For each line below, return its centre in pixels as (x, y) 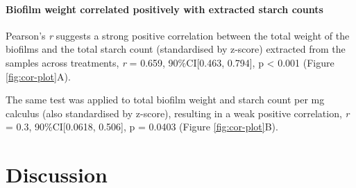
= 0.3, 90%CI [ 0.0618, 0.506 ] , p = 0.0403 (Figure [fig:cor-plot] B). (142, 127)
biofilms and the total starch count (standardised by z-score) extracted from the (176, 49)
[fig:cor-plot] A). (38, 76)
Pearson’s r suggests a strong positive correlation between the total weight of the (178, 35)
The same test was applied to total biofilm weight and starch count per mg (165, 100)
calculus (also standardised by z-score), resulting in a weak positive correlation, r (178, 113)
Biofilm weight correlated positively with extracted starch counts (164, 9)
